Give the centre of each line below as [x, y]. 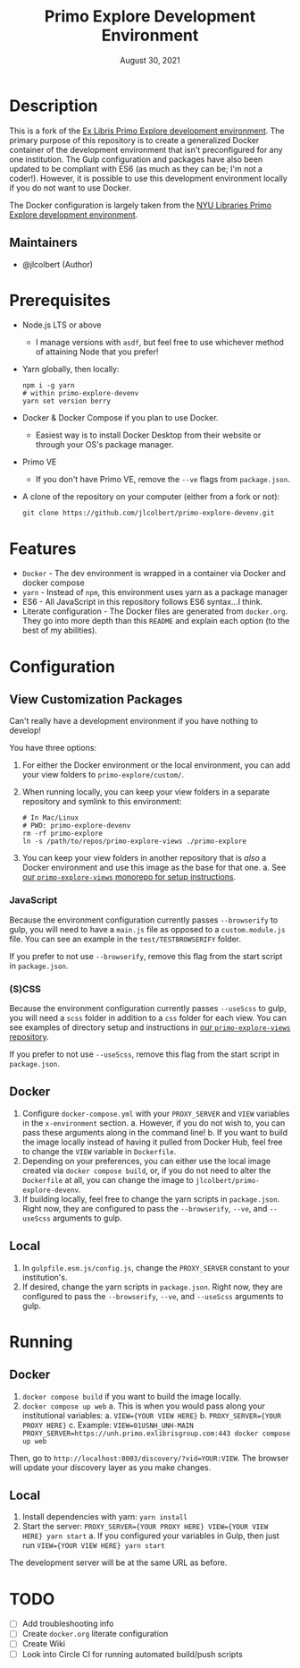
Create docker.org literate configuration [95, 1634]
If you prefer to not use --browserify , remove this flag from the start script [146, 956]
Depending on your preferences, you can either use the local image [146, 1161]
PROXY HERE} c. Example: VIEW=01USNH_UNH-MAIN [108, 1425]
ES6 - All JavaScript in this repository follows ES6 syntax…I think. [142, 602]
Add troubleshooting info [68, 1624]
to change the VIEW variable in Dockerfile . [99, 1151]
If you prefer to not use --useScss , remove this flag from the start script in [144, 1054]
